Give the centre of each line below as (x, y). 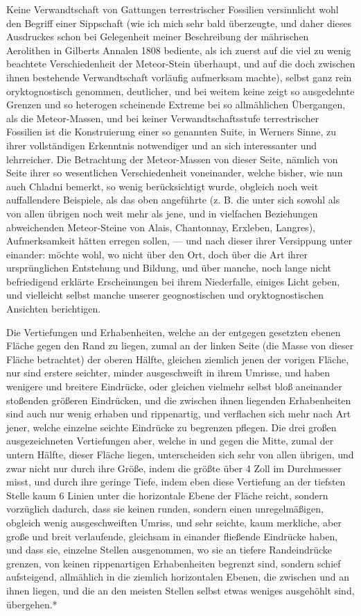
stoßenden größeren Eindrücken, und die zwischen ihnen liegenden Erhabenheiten (179, 400)
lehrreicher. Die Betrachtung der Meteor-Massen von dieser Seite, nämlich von (172, 159)
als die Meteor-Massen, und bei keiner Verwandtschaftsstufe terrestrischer (163, 118)
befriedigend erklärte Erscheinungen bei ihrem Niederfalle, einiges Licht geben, (173, 281)
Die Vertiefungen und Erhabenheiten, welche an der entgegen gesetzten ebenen (174, 332)
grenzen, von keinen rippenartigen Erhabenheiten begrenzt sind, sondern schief (174, 563)
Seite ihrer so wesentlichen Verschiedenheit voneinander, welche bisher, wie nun (175, 173)
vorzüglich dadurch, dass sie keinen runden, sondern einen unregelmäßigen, (165, 509)
